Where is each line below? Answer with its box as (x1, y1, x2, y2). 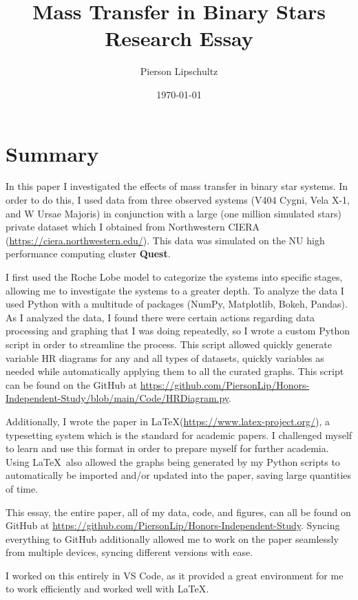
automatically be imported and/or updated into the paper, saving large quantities (6, 468, 352, 482)
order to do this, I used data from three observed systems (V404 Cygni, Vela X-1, (6, 193, 350, 207)
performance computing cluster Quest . (6, 246, 171, 261)
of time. (6, 481, 39, 495)
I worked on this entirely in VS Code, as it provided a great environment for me (6, 568, 344, 582)
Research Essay (105, 24, 253, 52)
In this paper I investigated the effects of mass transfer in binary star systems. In (6, 179, 348, 193)
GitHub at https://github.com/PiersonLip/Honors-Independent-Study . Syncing (6, 518, 340, 533)
